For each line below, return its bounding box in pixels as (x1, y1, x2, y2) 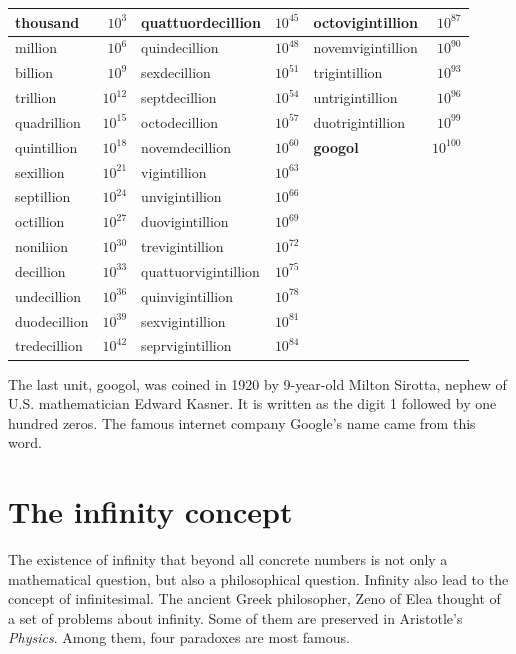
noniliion (15, 236, 68, 257)
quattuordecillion (141, 11, 261, 32)
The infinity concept (8, 491, 293, 532)
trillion (15, 87, 57, 108)
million (15, 37, 58, 58)
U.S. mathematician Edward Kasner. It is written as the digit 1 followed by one (8, 393, 497, 414)
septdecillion (141, 87, 217, 108)
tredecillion (15, 335, 83, 356)
